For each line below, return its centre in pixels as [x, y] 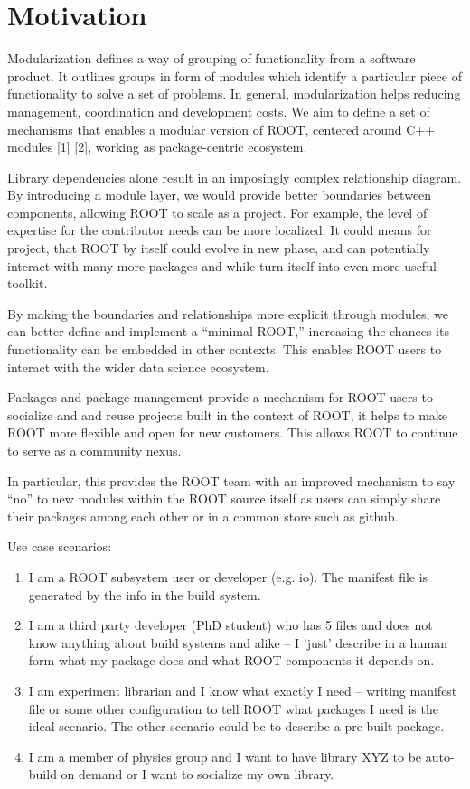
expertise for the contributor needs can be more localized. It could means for [220, 230]
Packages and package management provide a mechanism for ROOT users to [220, 397]
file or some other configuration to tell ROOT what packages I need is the [233, 708]
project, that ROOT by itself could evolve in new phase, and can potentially [219, 248]
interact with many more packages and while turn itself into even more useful [222, 265]
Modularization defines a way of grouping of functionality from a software [211, 58]
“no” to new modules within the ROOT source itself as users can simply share [224, 498]
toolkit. [28, 283]
